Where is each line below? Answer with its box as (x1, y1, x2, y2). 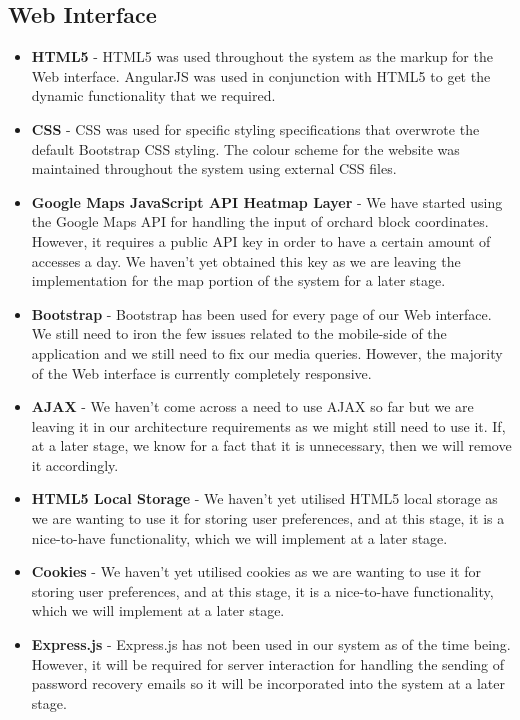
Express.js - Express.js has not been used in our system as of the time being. (31, 634, 511, 655)
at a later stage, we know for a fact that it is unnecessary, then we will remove (31, 435, 512, 456)
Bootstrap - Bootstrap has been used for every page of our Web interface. (31, 303, 492, 324)
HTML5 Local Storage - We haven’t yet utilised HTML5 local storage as (31, 488, 498, 509)
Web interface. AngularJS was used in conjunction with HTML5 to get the (31, 65, 491, 86)
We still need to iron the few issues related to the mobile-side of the (31, 323, 447, 344)
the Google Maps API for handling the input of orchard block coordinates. (31, 211, 489, 232)
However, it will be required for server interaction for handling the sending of (31, 653, 505, 674)
